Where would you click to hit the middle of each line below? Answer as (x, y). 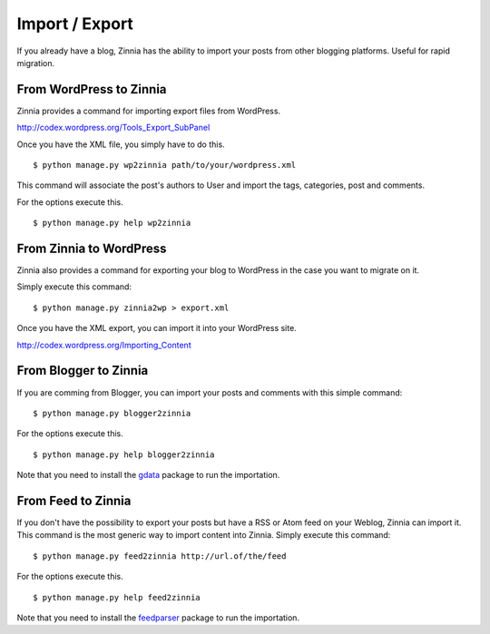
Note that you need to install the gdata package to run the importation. (148, 475)
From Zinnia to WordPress (92, 249)
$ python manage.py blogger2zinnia (112, 413)
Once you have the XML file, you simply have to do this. (121, 144)
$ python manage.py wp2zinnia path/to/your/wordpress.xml (165, 165)
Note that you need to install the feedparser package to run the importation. (158, 618)
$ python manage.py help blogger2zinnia (124, 454)
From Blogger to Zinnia (83, 371)
